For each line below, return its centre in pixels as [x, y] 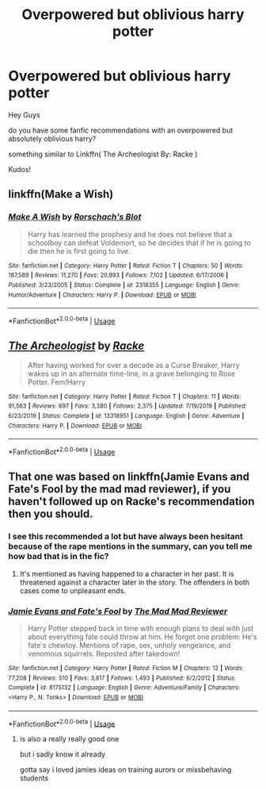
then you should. [51, 514]
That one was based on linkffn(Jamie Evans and [129, 477]
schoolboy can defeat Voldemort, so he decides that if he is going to [139, 243]
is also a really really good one [69, 739]
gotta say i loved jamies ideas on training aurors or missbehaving [125, 770]
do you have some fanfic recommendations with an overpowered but [121, 130]
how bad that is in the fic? [59, 557]
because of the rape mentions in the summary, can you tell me [130, 546]
